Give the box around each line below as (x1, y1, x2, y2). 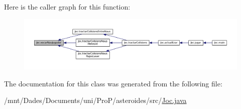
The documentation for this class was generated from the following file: (4, 78, 222, 88)
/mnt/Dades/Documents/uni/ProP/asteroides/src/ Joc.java (4, 95, 187, 105)
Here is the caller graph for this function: (4, 2, 131, 12)
